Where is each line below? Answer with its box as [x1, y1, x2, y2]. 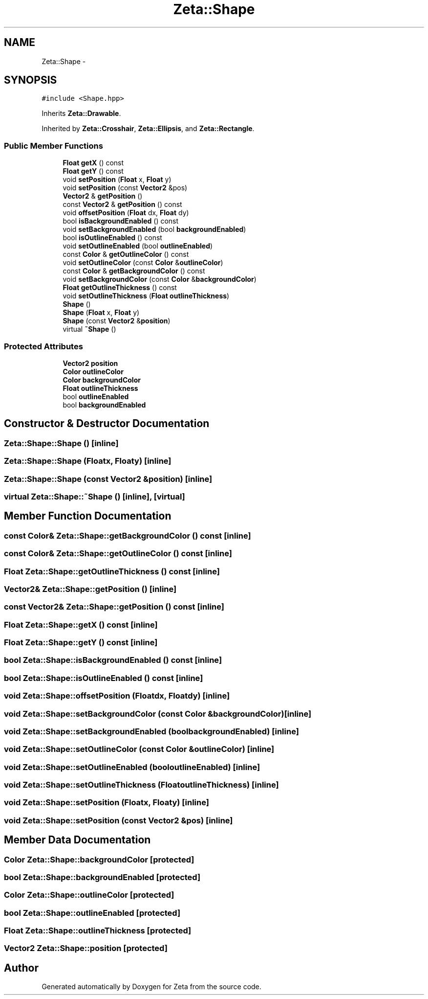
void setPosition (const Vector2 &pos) [63, 183, 188, 192]
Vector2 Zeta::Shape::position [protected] [4, 943, 168, 954]
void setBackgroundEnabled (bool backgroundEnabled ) [63, 225, 246, 234]
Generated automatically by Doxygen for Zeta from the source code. [42, 982, 261, 991]
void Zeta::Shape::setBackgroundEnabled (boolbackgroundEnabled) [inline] [4, 726, 299, 736]
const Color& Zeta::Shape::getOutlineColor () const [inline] [4, 548, 232, 559]
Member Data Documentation [4, 834, 151, 846]
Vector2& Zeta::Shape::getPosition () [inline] [4, 584, 177, 594]
